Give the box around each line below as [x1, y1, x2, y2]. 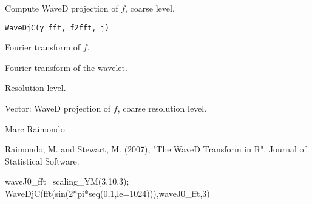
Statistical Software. [5, 154, 80, 167]
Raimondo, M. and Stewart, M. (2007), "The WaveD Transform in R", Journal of [5, 143, 307, 155]
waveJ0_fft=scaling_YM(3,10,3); [5, 175, 129, 188]
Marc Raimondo [5, 122, 65, 135]
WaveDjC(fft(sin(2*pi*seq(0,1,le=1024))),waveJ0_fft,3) [5, 187, 210, 199]
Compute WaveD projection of [5, 2, 118, 14]
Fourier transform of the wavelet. [5, 61, 127, 73]
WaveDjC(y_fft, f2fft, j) [5, 23, 109, 32]
